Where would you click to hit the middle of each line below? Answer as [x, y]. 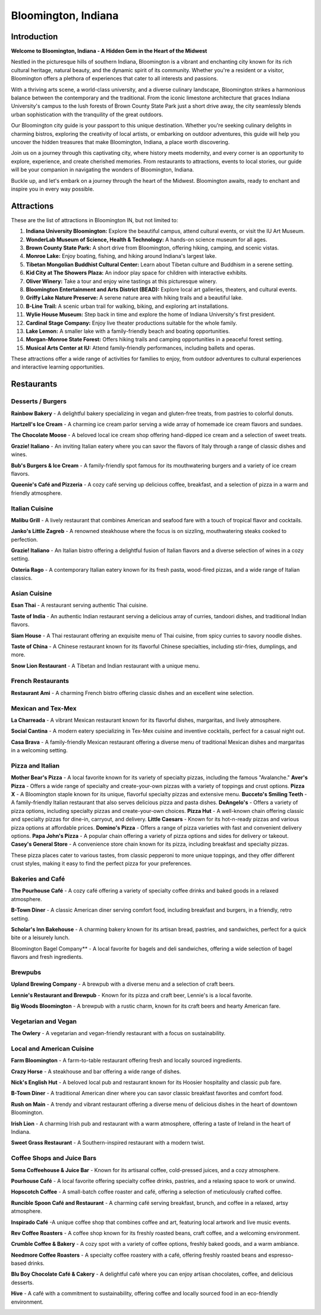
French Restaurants [40, 681]
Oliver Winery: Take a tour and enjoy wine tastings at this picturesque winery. [121, 281]
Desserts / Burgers [39, 401]
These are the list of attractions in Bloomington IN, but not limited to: [95, 220]
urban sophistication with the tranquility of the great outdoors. [87, 114]
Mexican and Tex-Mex [44, 708]
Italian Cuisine [32, 508]
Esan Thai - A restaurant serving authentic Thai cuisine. [79, 605]
